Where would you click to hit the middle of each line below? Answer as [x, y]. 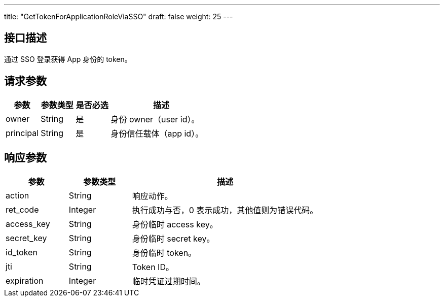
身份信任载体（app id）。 [157, 133]
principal [22, 133]
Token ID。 [153, 267]
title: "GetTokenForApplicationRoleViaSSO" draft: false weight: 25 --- [119, 16]
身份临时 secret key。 [173, 238]
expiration [25, 280]
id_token [22, 252]
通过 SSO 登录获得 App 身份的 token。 [68, 59]
